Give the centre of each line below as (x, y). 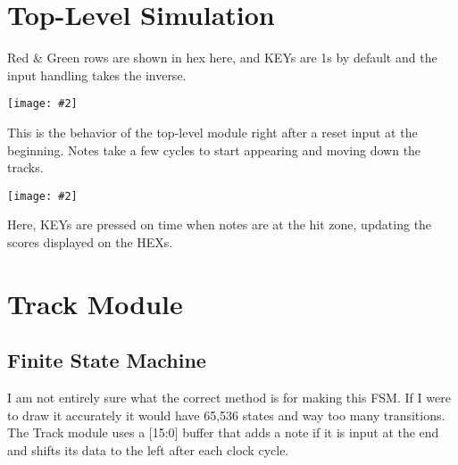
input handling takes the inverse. (97, 75)
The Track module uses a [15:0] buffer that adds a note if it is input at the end (223, 432)
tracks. (25, 167)
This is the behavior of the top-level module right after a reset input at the (212, 132)
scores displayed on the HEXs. (90, 242)
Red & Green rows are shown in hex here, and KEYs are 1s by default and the (222, 58)
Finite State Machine (107, 360)
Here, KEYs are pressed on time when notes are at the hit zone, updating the (220, 224)
